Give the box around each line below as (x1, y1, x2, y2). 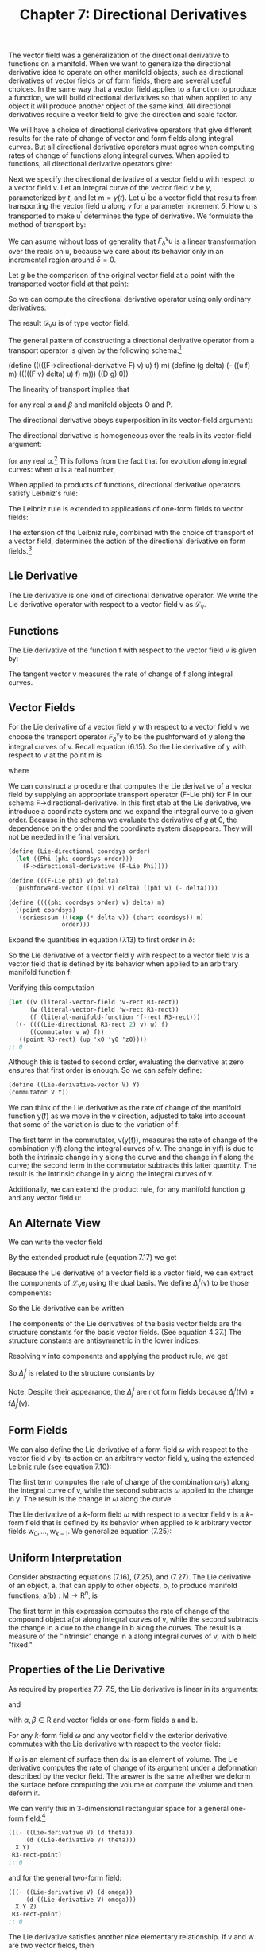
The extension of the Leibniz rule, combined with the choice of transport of (8, 528, 254, 538)
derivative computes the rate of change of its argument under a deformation (8, 1763, 258, 1772)
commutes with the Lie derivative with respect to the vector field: (8, 1739, 221, 1748)
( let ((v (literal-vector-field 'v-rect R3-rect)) (8, 998, 179, 1007)
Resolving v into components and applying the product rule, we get (8, 1352, 228, 1361)
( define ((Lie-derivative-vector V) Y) (8, 1081, 141, 1089)
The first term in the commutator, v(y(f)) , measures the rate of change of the (8, 1135, 258, 1145)
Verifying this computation (8, 983, 95, 992)
